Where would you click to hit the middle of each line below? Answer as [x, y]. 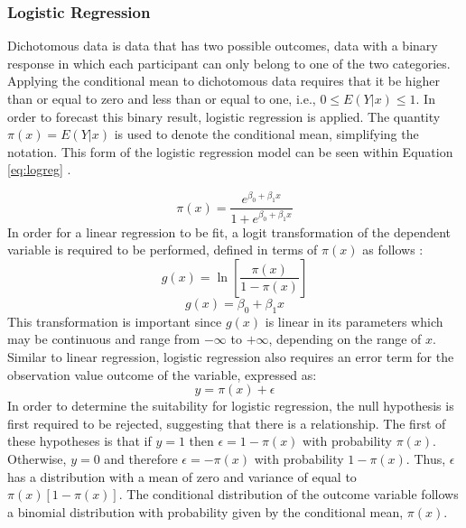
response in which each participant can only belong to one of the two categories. [229, 63]
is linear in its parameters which [354, 321]
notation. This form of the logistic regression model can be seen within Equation [230, 151]
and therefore [141, 458]
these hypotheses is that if [79, 441]
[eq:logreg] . [39, 169]
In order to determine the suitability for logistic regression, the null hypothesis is [231, 406]
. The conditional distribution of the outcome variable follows [289, 494]
